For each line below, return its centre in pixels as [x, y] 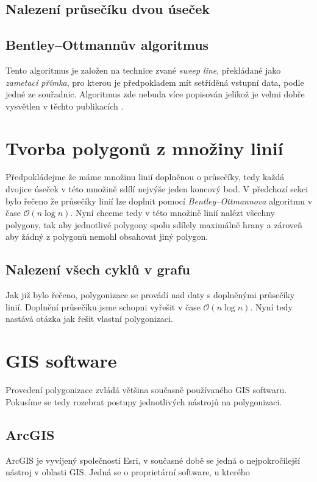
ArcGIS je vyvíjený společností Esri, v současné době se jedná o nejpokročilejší [153, 460]
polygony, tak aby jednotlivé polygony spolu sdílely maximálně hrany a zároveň [154, 224]
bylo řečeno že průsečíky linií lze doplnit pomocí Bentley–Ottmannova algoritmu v [159, 201]
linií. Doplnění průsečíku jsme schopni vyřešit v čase [103, 306]
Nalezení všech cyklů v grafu [98, 269]
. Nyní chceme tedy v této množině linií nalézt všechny [173, 213]
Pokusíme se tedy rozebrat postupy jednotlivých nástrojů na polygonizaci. [144, 401]
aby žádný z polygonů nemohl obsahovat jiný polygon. [107, 236]
